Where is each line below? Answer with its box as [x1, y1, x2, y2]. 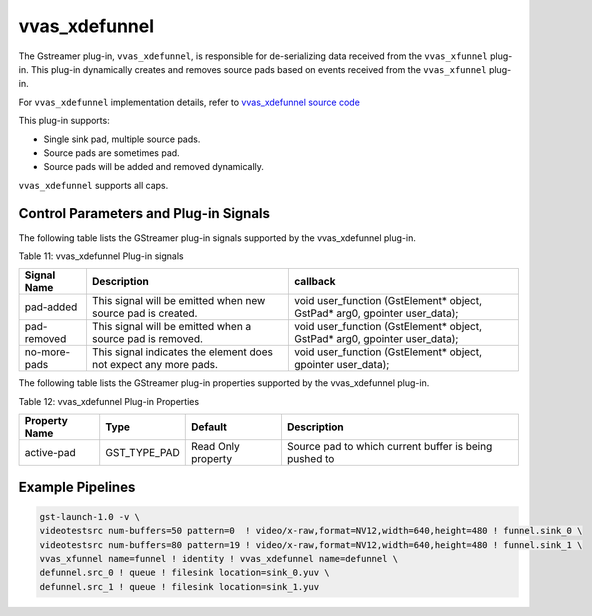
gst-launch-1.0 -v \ [39, 511, 140, 522]
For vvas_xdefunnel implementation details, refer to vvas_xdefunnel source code [18, 96, 360, 108]
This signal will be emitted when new [91, 294, 266, 308]
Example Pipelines [18, 478, 136, 495]
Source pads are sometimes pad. [43, 146, 180, 159]
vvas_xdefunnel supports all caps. [18, 179, 169, 191]
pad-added [24, 300, 78, 314]
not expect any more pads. [91, 358, 219, 372]
